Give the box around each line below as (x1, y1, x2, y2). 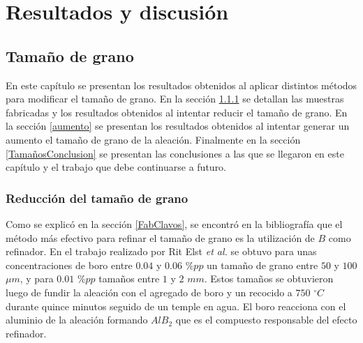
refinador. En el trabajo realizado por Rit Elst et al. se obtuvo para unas (6, 244, 317, 259)
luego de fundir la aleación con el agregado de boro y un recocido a (6, 284, 292, 299)
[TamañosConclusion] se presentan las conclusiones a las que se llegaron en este (6, 146, 344, 160)
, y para (20, 271, 54, 286)
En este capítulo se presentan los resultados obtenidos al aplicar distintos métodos (6, 77, 357, 92)
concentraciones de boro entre (6, 257, 133, 272)
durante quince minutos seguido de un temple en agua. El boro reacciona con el (6, 298, 346, 313)
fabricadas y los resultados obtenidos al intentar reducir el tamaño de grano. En (6, 105, 348, 119)
